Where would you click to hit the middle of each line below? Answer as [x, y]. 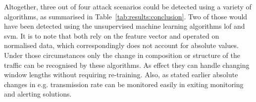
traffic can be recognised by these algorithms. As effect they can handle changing [127, 65]
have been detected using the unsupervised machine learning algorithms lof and [125, 26]
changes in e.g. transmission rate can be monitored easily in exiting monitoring [124, 84]
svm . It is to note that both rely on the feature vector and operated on [112, 35]
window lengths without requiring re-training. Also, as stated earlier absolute [121, 75]
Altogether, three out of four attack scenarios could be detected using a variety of [128, 6]
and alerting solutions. [38, 94]
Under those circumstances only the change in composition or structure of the [122, 55]
